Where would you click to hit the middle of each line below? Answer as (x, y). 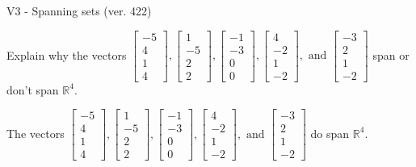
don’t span (33, 89)
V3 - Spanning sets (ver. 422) (79, 10)
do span (330, 133)
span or (391, 54)
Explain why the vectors (67, 54)
